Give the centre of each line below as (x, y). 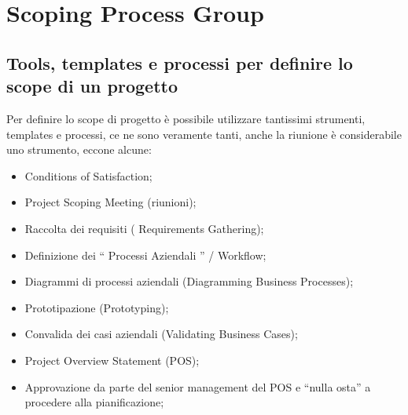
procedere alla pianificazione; (94, 402)
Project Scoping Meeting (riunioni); (110, 202)
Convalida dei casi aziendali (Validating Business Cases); (161, 334)
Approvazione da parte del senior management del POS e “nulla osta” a (198, 386)
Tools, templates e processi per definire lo (180, 62)
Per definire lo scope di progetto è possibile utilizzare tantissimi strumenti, (186, 118)
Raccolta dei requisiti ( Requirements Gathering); (144, 228)
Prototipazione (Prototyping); (97, 307)
